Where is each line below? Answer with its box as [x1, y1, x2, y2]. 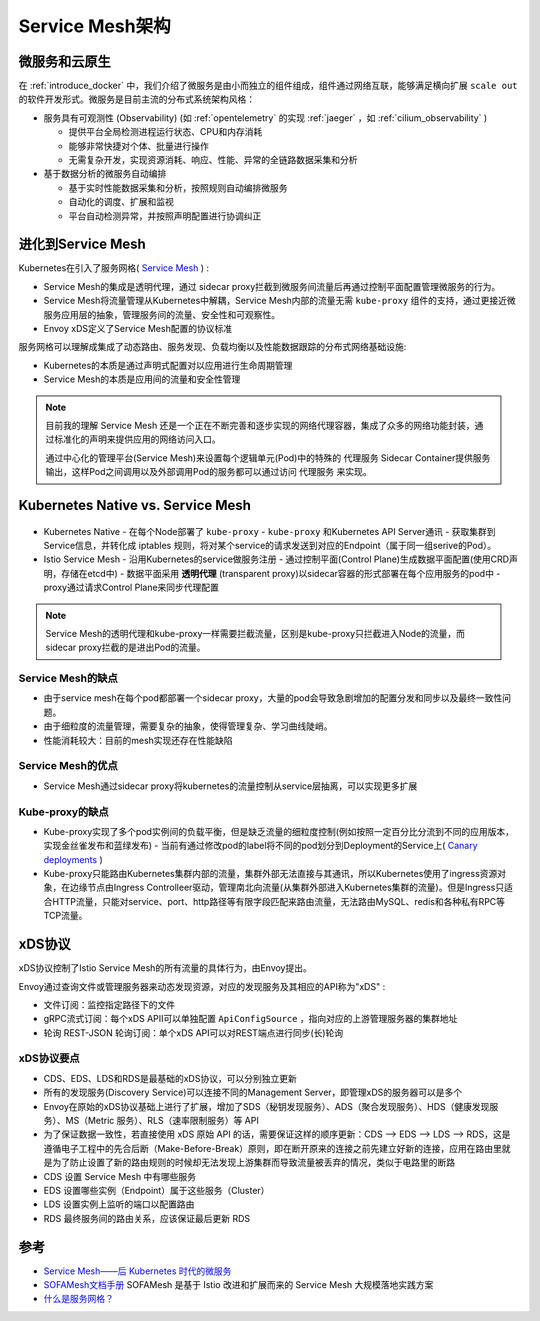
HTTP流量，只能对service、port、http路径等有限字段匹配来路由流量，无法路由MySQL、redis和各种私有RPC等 [51, 895, 505, 907]
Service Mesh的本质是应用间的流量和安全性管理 [43, 373, 241, 385]
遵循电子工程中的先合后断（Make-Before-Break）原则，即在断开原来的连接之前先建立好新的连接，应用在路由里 [43, 1142, 502, 1154]
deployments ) [43, 853, 104, 865]
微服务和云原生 [18, 53, 111, 70]
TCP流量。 [43, 910, 88, 922]
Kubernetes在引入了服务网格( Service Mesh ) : [18, 262, 210, 274]
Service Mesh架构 [18, 15, 171, 37]
